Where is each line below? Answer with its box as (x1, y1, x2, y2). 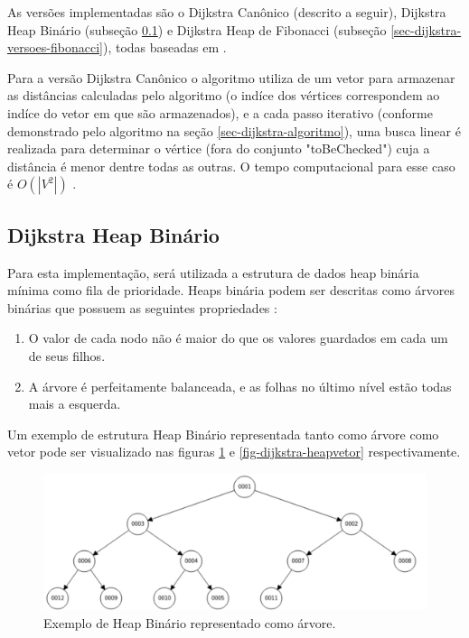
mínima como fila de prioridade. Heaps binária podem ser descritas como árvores (7, 281, 455, 300)
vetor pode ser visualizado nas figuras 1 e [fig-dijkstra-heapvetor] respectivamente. (7, 442, 461, 461)
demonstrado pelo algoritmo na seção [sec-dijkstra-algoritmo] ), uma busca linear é (7, 121, 461, 140)
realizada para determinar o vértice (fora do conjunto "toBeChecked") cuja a (7, 139, 430, 158)
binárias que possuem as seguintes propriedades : (7, 298, 277, 317)
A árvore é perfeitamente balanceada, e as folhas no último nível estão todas (28, 376, 452, 395)
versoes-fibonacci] (7, 38, 103, 57)
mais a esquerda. (28, 394, 121, 413)
